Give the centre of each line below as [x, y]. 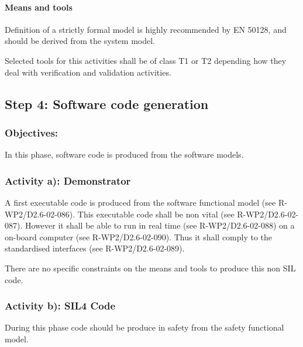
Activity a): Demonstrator [68, 180]
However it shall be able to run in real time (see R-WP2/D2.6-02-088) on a [160, 225]
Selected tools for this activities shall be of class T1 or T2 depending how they [146, 60]
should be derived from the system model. [80, 41]
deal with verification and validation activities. [88, 72]
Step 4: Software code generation [107, 103]
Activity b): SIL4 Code [60, 306]
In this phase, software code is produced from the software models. [124, 154]
